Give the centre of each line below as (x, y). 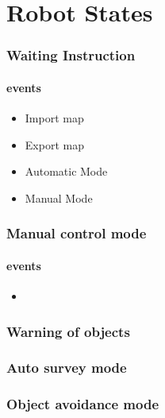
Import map (54, 118)
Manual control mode (77, 233)
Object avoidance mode (83, 404)
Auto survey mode (67, 368)
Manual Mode (59, 197)
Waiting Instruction (71, 55)
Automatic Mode (66, 171)
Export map (54, 144)
